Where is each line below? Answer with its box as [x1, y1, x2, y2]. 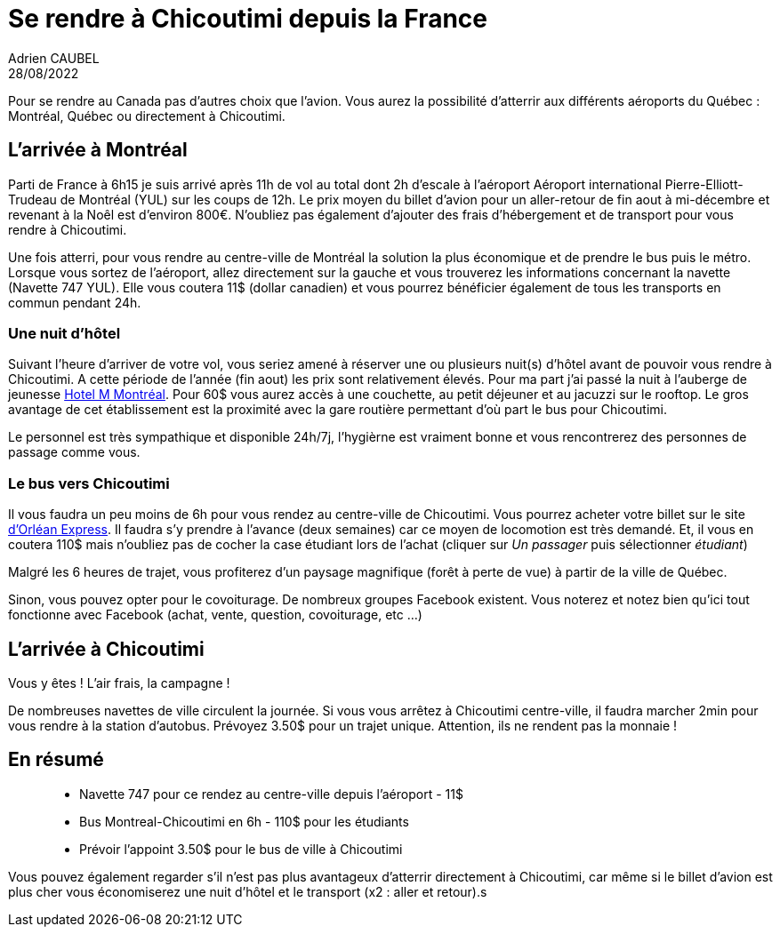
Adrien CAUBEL [8, 50, 100, 66]
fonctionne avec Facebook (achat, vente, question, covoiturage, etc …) [8, 607, 422, 623]
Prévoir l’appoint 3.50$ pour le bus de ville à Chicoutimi [79, 841, 403, 857]
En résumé [8, 748, 104, 771]
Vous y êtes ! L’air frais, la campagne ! [8, 675, 230, 691]
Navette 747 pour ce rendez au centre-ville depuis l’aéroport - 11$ [79, 786, 463, 802]
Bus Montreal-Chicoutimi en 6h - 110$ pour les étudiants [79, 813, 409, 829]
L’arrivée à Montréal [8, 139, 188, 162]
